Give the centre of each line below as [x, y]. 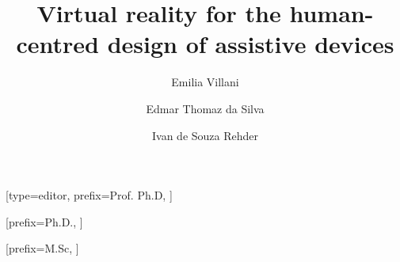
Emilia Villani [205, 82]
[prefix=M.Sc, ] [42, 248]
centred [57, 44]
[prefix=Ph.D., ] [44, 221]
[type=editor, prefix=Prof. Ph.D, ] [89, 195]
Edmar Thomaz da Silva [205, 108]
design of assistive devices [251, 44]
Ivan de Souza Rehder [205, 135]
